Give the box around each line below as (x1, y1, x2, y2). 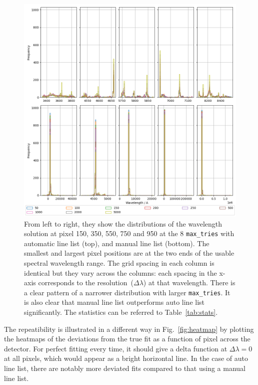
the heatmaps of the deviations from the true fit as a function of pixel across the (4, 333, 250, 344)
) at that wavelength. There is (143, 277, 235, 288)
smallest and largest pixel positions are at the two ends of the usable (24, 248, 234, 258)
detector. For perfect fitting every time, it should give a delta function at (4, 343, 227, 353)
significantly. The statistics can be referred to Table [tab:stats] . (24, 307, 218, 317)
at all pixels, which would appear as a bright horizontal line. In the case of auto (4, 353, 248, 363)
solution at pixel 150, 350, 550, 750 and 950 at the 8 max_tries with (24, 228, 234, 239)
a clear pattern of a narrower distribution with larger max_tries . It (24, 287, 230, 297)
